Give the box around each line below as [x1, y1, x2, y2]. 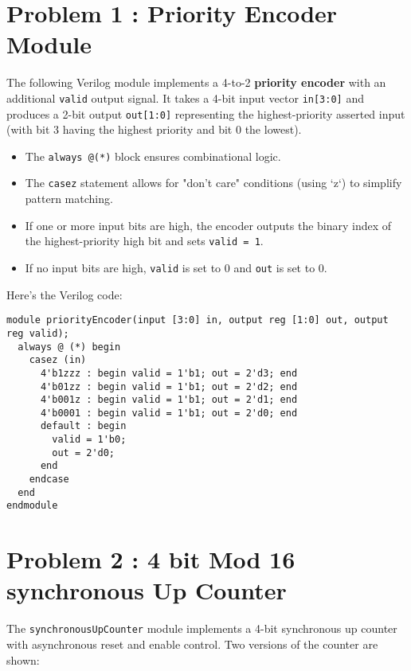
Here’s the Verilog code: [6, 286, 123, 302]
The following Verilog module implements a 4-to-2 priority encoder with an [6, 74, 386, 91]
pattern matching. [25, 190, 113, 207]
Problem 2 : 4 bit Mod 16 [6, 543, 296, 575]
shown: [6, 651, 40, 668]
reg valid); [6, 327, 69, 339]
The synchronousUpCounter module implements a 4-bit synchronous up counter [6, 620, 397, 637]
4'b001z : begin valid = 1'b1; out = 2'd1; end [40, 394, 298, 406]
